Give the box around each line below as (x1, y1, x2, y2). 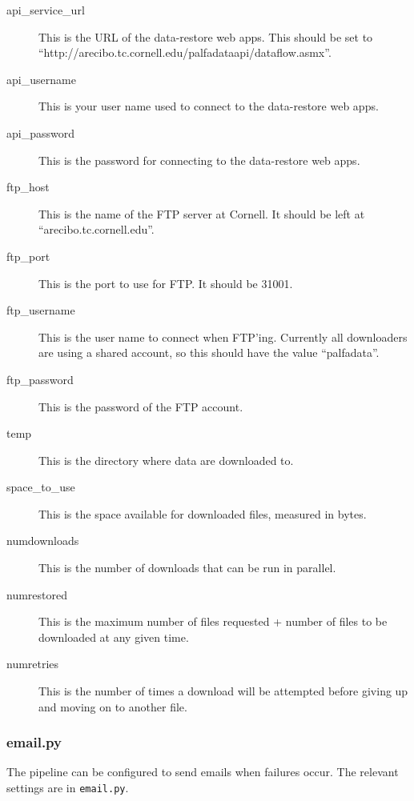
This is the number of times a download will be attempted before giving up (38, 683, 408, 699)
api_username (6, 70, 76, 87)
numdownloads (6, 532, 79, 549)
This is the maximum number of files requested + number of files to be (38, 613, 388, 630)
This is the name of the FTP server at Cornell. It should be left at (38, 205, 365, 222)
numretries (6, 655, 59, 672)
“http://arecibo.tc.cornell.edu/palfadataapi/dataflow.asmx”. (38, 44, 332, 61)
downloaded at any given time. (38, 628, 189, 645)
